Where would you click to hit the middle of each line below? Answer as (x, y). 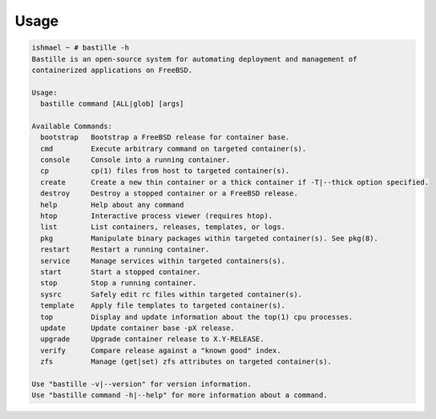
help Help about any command (112, 205)
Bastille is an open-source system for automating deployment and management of (194, 59)
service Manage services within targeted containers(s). (163, 261)
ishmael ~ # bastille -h (81, 48)
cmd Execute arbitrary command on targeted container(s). (174, 149)
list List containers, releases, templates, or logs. (163, 227)
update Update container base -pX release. (138, 328)
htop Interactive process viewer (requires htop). (157, 216)
